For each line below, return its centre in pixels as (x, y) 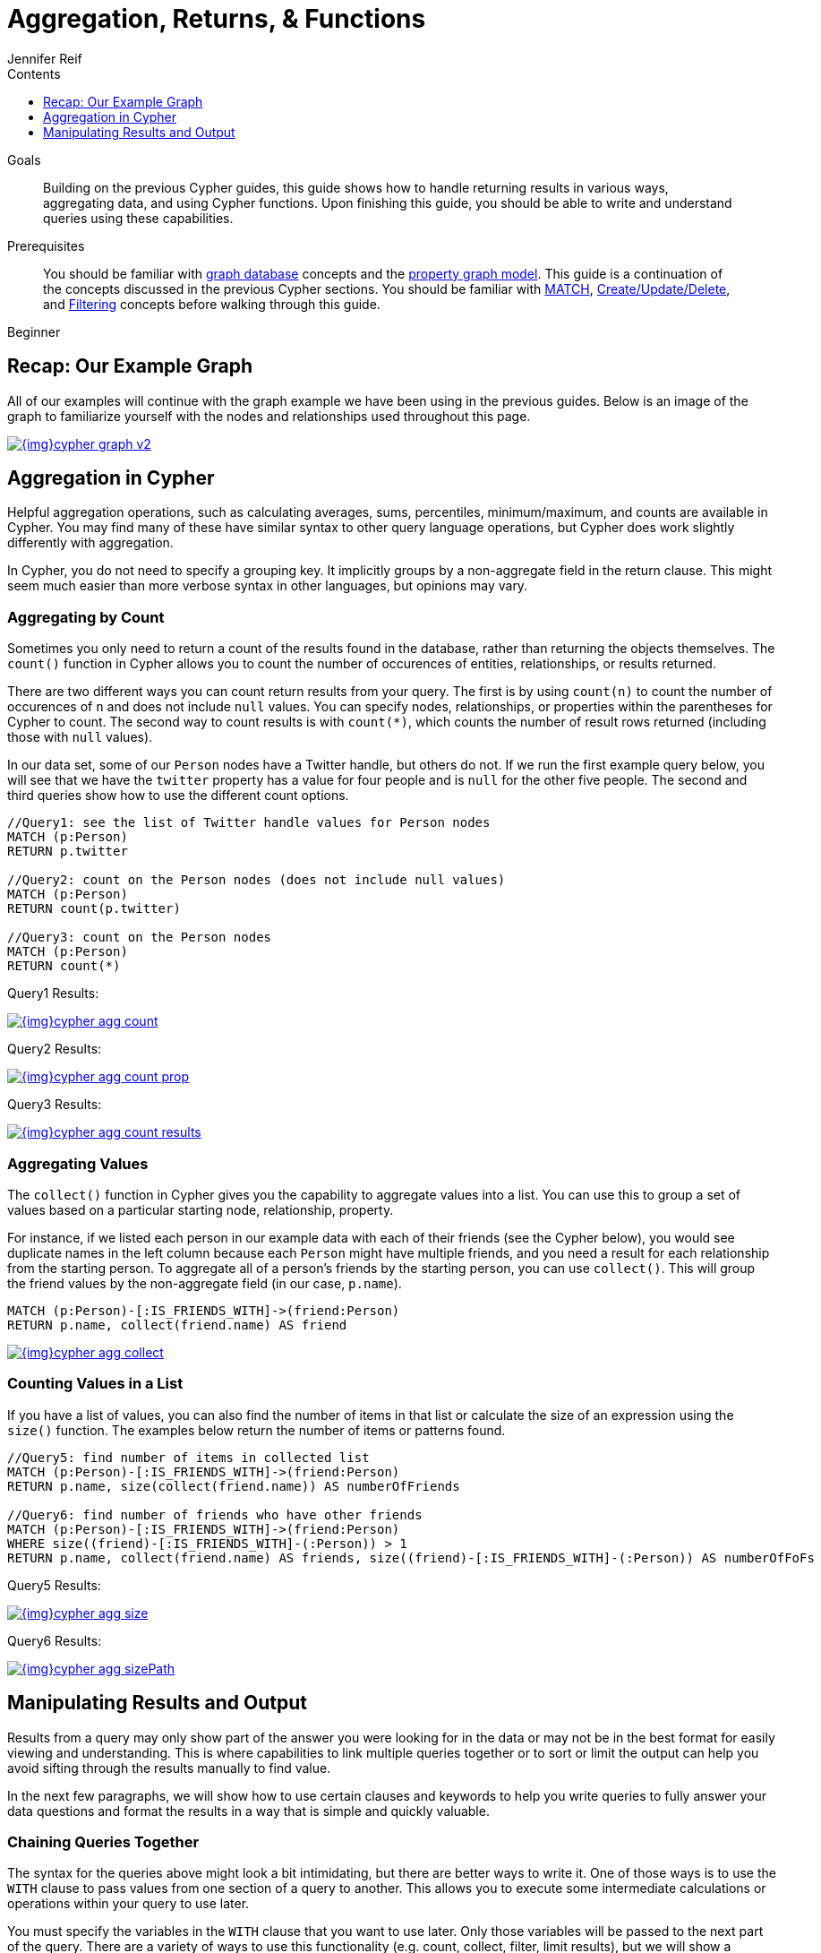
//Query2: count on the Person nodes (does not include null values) (257, 880)
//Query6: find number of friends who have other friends (215, 1514)
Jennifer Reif (45, 58)
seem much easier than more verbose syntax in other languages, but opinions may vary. (268, 586)
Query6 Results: (55, 1640)
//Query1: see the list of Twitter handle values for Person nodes (249, 823)
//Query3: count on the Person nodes (140, 938)
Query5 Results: (54, 1585)
